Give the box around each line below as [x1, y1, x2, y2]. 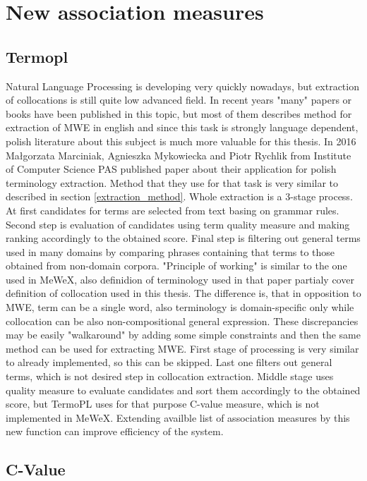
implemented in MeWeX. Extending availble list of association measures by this [6, 410, 350, 425]
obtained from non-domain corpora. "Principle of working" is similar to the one [6, 258, 347, 273]
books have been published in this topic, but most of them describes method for [6, 106, 352, 121]
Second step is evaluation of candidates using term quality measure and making [6, 217, 350, 231]
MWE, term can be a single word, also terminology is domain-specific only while [6, 300, 354, 315]
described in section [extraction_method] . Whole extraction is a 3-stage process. [6, 189, 353, 204]
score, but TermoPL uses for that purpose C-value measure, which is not [6, 396, 320, 411]
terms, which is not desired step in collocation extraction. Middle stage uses [6, 369, 334, 384]
